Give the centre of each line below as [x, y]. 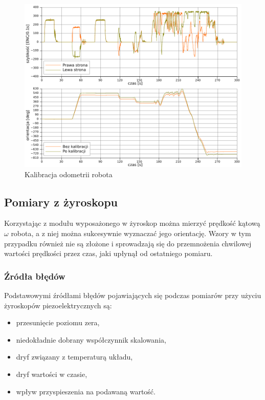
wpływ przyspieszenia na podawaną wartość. [86, 391]
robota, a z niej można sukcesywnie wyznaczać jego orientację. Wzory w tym [131, 233]
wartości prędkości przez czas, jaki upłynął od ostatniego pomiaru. [108, 253]
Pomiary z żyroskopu [61, 202]
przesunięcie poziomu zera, [58, 322]
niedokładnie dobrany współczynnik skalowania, [91, 339]
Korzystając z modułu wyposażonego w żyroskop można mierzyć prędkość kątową [132, 223]
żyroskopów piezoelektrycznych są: [58, 305]
